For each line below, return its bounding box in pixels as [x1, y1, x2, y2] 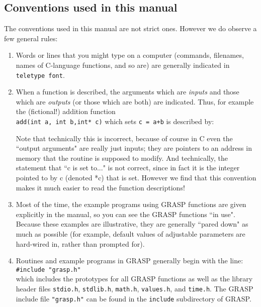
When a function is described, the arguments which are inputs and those [16, 86, 239, 97]
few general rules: [4, 33, 58, 43]
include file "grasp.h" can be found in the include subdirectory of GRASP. [16, 293, 251, 303]
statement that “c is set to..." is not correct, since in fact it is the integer [16, 162, 240, 173]
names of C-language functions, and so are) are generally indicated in [16, 59, 230, 70]
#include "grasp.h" [16, 266, 81, 273]
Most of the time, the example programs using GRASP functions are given [16, 199, 246, 210]
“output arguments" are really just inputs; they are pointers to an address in [16, 143, 252, 153]
